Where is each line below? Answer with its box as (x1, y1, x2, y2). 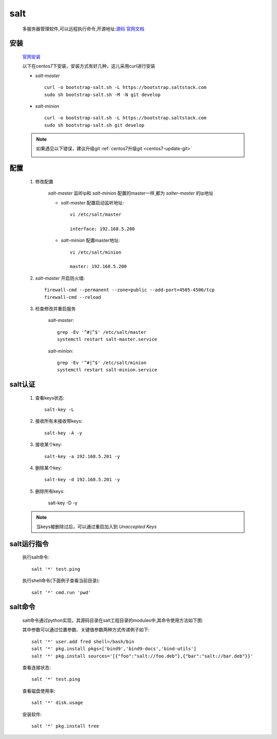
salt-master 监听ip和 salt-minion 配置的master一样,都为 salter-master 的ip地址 (48, 190, 214, 196)
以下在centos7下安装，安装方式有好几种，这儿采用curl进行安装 (22, 63, 155, 69)
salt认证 (9, 380, 35, 389)
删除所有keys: (35, 488, 65, 494)
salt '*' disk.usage (31, 700, 83, 706)
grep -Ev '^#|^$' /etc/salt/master (57, 329, 147, 335)
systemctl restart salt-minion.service (57, 367, 157, 373)
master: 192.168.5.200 (70, 263, 127, 270)
